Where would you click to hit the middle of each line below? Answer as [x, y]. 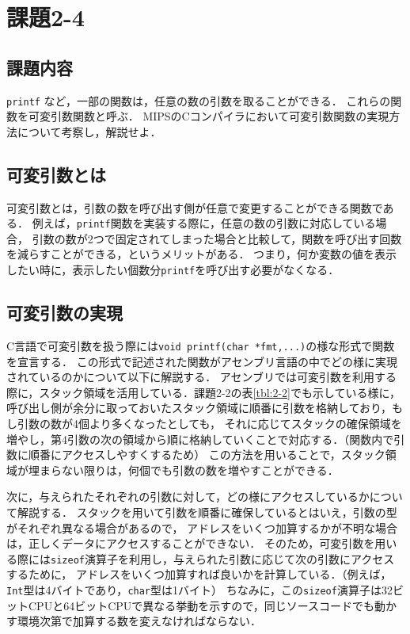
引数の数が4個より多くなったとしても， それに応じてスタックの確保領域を [209, 423]
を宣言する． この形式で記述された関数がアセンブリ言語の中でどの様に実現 [202, 361]
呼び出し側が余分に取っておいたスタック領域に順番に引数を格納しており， [199, 408]
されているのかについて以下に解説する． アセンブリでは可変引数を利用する [202, 377]
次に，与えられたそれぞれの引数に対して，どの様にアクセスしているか [188, 497]
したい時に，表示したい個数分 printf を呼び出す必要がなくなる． [173, 270]
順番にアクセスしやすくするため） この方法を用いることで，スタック [207, 454]
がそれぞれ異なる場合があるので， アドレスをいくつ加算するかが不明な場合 [202, 527]
